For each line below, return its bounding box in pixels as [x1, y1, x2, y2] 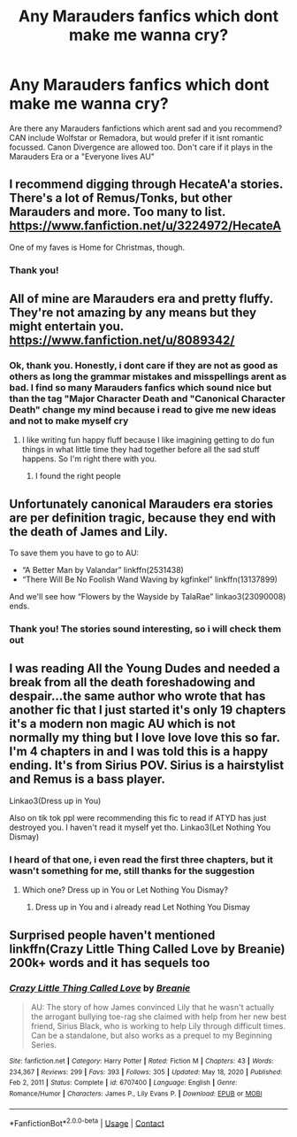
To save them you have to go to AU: [9, 547, 140, 559]
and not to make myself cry [9, 414, 129, 427]
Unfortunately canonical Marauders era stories [9, 496, 274, 511]
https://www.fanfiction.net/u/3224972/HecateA [9, 219, 282, 234]
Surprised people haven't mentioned [9, 927, 216, 942]
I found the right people [34, 471, 121, 482]
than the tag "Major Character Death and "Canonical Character [9, 392, 286, 405]
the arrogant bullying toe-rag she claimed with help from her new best [30, 1011, 287, 1022]
